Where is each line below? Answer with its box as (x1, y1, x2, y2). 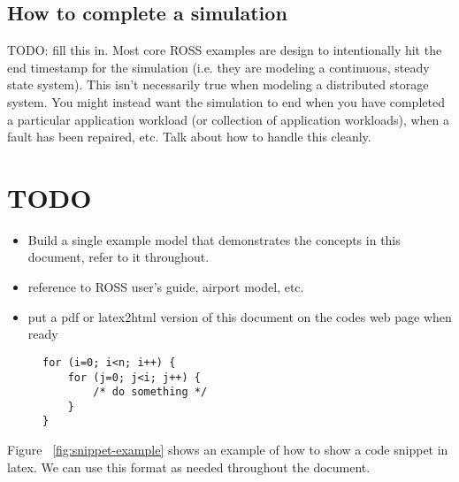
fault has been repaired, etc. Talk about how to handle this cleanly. (7, 127, 371, 146)
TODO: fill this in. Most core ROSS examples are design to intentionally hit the (7, 41, 442, 59)
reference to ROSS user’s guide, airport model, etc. (27, 278, 304, 296)
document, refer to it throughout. (27, 248, 210, 266)
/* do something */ (93, 386, 208, 399)
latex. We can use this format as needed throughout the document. (7, 457, 371, 476)
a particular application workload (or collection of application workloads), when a (7, 110, 450, 128)
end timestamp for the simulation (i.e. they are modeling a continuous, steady (7, 57, 430, 76)
